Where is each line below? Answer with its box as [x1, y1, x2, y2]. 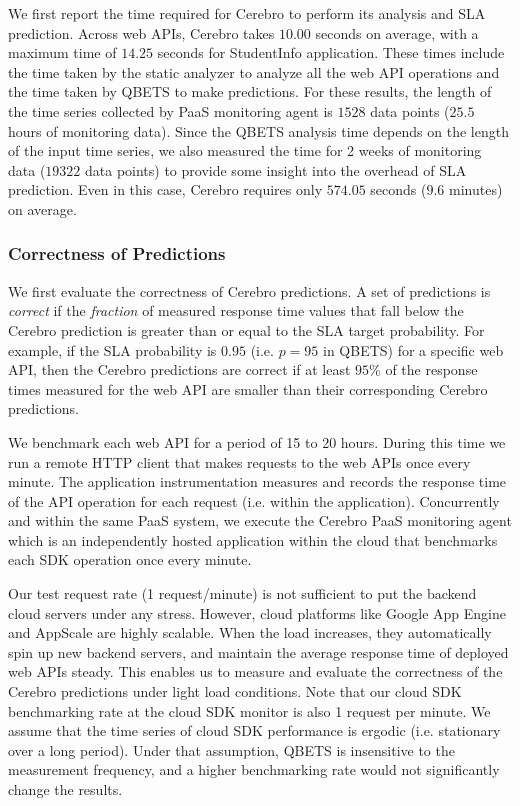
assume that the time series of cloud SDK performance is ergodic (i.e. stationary [8, 720, 501, 741]
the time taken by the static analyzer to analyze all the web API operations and [8, 61, 500, 82]
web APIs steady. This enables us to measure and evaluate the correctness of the [8, 661, 503, 682]
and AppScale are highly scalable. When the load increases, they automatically [8, 622, 492, 643]
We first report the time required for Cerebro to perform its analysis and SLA [8, 3, 486, 23]
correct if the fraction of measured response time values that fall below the [8, 300, 464, 321]
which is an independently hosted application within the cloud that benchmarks [8, 529, 498, 550]
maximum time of [8, 42, 117, 63]
